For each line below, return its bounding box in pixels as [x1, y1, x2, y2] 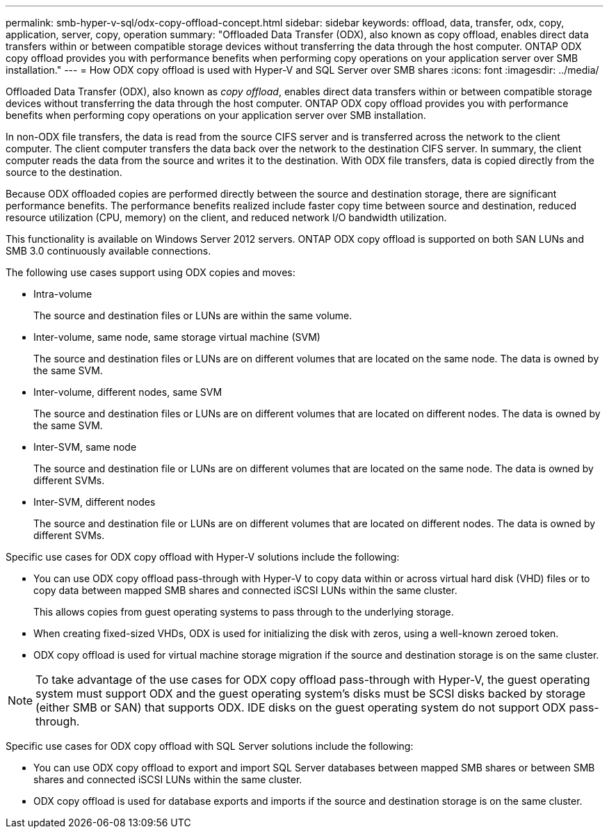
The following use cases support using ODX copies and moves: [6, 266, 295, 278]
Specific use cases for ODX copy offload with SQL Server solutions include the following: [6, 740, 414, 752]
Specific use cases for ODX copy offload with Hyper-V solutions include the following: [6, 551, 400, 563]
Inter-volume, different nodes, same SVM [33, 386, 222, 398]
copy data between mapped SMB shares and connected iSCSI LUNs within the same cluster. [33, 584, 457, 596]
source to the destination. [6, 166, 122, 178]
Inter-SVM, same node [33, 441, 137, 453]
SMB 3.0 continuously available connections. [6, 245, 211, 257]
